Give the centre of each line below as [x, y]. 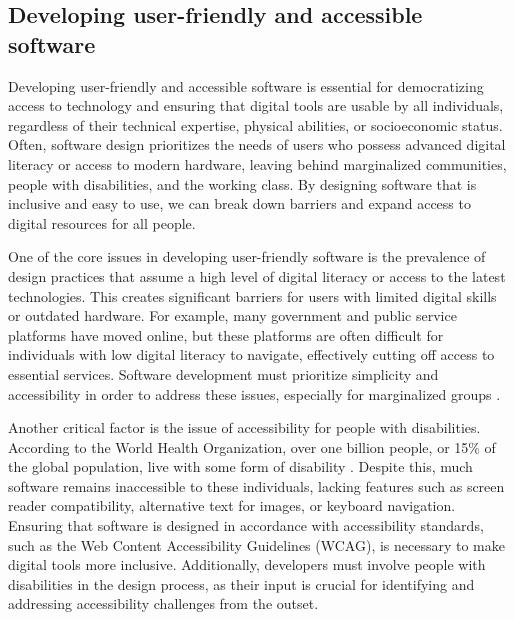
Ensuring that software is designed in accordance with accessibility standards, [246, 525]
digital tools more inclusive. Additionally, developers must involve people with [247, 564]
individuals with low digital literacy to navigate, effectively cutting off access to [251, 354]
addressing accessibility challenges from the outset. [163, 603]
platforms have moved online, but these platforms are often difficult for [226, 334]
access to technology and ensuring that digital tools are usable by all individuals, [256, 105]
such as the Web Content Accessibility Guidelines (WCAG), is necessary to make [256, 544]
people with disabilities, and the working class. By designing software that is [242, 183]
